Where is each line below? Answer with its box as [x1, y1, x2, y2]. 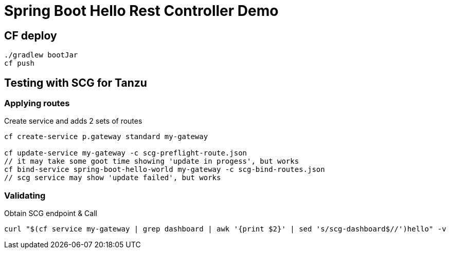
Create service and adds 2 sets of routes [4, 116, 142, 126]
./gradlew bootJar [4, 51, 78, 60]
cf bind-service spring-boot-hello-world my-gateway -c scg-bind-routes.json [4, 165, 325, 174]
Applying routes [4, 98, 70, 109]
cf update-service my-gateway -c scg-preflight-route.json [4, 149, 247, 158]
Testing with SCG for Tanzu [4, 76, 147, 89]
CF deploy [4, 29, 57, 42]
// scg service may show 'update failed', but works [4, 173, 221, 182]
